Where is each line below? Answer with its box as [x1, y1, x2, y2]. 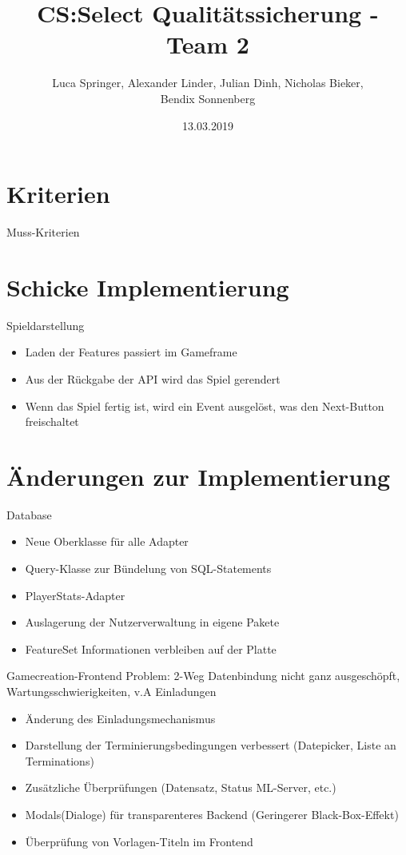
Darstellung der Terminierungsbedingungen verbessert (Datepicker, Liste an [25, 737, 396, 754]
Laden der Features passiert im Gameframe [25, 344, 237, 360]
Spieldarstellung [6, 316, 85, 333]
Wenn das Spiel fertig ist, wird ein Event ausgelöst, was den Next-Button [25, 397, 384, 414]
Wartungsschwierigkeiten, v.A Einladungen [6, 683, 217, 699]
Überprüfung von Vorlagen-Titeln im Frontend [25, 833, 253, 849]
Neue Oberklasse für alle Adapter [25, 533, 189, 550]
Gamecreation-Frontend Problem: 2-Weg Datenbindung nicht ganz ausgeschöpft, [6, 667, 400, 684]
